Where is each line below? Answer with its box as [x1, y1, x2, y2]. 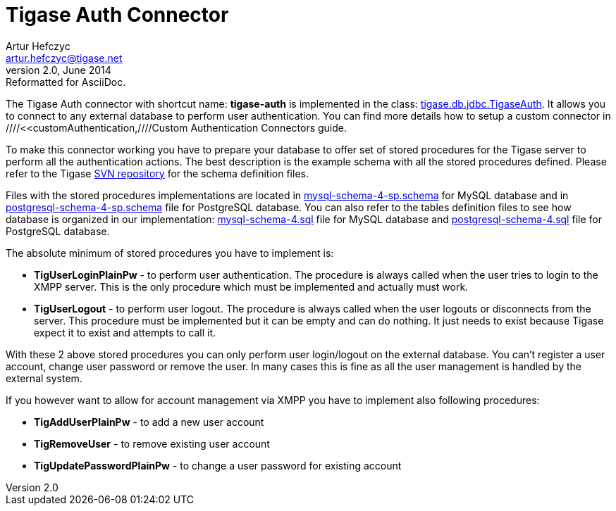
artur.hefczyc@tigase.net [6, 51, 123, 64]
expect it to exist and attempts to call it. [34, 326, 216, 339]
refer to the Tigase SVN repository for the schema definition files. [6, 167, 309, 179]
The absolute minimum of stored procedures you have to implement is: [6, 246, 334, 259]
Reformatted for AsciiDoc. [6, 75, 126, 88]
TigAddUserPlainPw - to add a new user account [34, 415, 264, 428]
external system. [6, 372, 82, 384]
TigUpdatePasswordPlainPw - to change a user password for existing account [34, 459, 402, 472]
